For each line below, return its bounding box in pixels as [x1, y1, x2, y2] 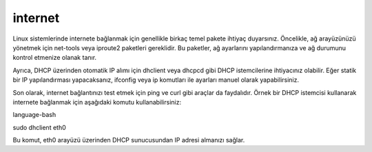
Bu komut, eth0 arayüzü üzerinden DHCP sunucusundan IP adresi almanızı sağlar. [12, 136, 245, 144]
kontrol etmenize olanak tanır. [12, 54, 96, 62]
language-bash [12, 111, 56, 119]
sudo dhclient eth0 [12, 123, 67, 131]
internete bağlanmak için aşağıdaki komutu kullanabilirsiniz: [12, 98, 182, 106]
